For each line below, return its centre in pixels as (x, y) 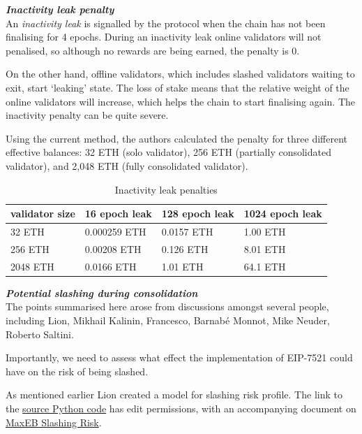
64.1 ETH (265, 266)
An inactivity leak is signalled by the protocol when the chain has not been (166, 23)
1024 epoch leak (283, 214)
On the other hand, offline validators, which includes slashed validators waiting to (180, 74)
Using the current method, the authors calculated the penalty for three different (177, 138)
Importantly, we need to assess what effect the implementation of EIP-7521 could (179, 357)
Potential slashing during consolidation (102, 292)
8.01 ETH (265, 248)
